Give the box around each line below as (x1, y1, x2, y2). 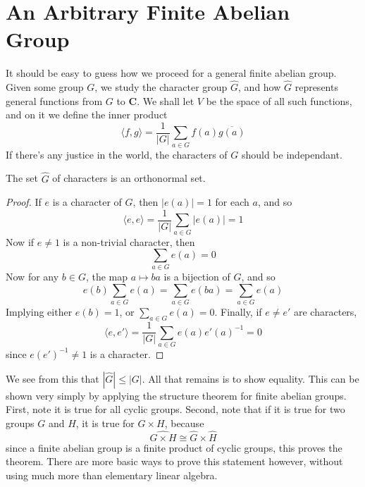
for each (215, 195, 249, 209)
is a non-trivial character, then (63, 234, 195, 249)
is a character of (52, 195, 122, 209)
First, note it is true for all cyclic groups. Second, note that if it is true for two (6, 402, 345, 417)
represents (295, 80, 338, 94)
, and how (238, 80, 281, 94)
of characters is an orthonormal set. (52, 171, 206, 185)
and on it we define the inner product (6, 107, 168, 122)
